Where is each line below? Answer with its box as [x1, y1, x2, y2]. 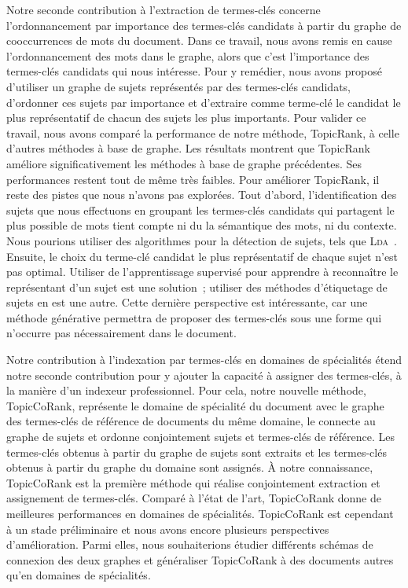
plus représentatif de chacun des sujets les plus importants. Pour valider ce [6, 109, 366, 126]
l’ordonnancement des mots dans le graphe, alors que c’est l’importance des [6, 47, 369, 64]
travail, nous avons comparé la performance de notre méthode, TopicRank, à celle [6, 124, 399, 141]
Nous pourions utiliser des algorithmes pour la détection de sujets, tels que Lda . [6, 232, 397, 248]
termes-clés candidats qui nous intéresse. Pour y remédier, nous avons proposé [6, 63, 382, 79]
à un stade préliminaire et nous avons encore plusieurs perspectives [6, 520, 329, 537]
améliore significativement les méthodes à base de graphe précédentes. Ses [6, 155, 362, 171]
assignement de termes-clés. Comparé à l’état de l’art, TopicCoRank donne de [6, 490, 381, 506]
